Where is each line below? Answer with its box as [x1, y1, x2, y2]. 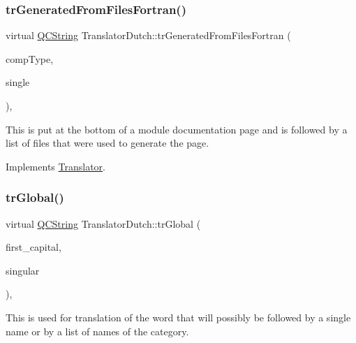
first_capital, [6, 240, 61, 254]
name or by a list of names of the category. [6, 323, 189, 338]
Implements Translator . [6, 159, 105, 173]
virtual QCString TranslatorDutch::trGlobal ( [6, 216, 201, 231]
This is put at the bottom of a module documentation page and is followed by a [6, 122, 348, 136]
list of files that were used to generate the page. [6, 136, 209, 150]
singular [6, 263, 40, 277]
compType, [6, 51, 54, 66]
